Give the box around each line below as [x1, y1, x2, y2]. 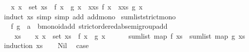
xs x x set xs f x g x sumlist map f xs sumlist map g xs [14, 30, 245, 41]
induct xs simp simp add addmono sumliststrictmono [3, 11, 176, 21]
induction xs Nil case [3, 40, 89, 51]
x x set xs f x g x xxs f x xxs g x [10, 1, 143, 11]
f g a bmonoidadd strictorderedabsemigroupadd [10, 21, 168, 31]
